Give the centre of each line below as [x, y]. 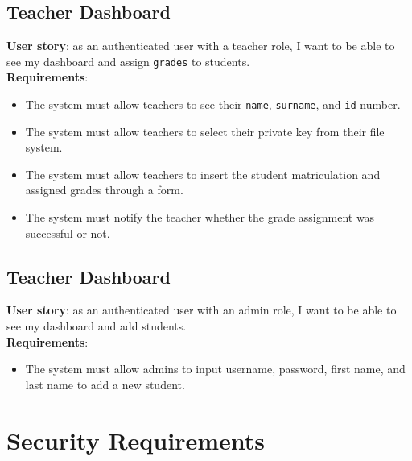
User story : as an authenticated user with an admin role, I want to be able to [202, 310]
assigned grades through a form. [104, 190]
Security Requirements [136, 440]
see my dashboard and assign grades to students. [128, 61]
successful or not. [68, 233]
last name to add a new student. [105, 384]
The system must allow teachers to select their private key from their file [205, 131]
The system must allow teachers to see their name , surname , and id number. [213, 104]
